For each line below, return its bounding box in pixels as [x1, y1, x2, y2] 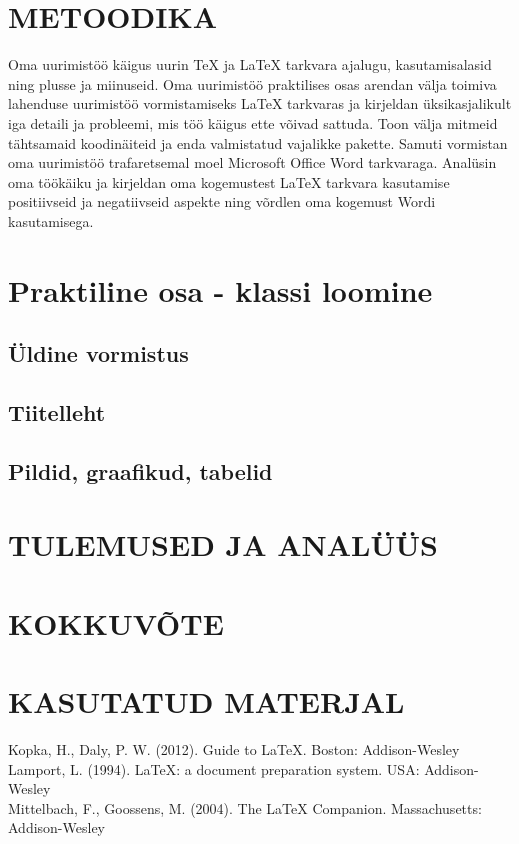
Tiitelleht [8, 397, 106, 428]
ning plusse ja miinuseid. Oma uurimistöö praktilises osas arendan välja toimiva [8, 73, 497, 94]
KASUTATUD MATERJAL [8, 681, 405, 722]
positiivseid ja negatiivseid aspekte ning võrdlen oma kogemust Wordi [8, 191, 436, 212]
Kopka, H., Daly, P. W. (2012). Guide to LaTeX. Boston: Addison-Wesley [8, 739, 460, 760]
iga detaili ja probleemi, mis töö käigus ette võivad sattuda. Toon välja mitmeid [8, 112, 498, 133]
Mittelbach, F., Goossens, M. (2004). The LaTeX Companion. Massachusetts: [8, 797, 482, 818]
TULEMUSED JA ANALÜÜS [8, 524, 438, 565]
